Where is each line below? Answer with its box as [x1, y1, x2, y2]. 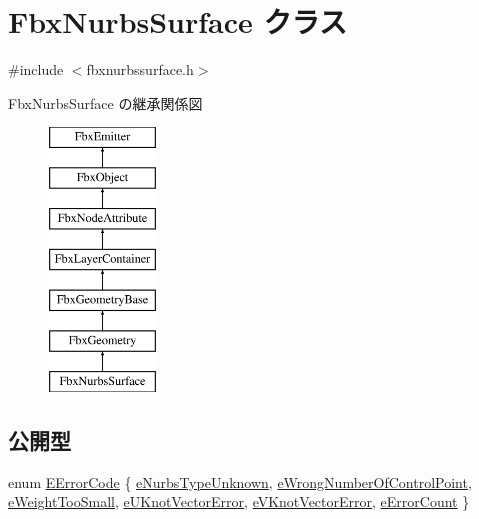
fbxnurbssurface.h [86, 59, 194, 80]
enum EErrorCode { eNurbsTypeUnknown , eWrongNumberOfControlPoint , [8, 471, 472, 492]
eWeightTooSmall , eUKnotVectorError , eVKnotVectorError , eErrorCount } [8, 491, 470, 512]
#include [8, 59, 64, 80]
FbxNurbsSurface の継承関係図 [8, 92, 203, 113]
